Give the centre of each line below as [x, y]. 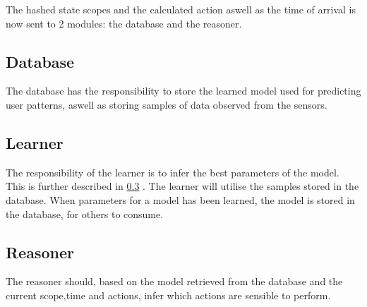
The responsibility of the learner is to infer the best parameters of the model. [173, 172]
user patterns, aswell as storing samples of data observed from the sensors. [167, 104]
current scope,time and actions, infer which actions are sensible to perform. [168, 295]
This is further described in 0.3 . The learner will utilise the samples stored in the [182, 186]
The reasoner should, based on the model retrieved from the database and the [174, 281]
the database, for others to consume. [85, 213]
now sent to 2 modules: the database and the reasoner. [124, 23]
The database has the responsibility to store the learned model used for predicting [183, 91]
